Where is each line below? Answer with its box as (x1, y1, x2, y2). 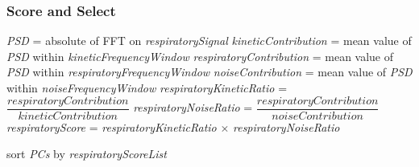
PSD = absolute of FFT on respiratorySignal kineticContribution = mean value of (6, 32, 412, 49)
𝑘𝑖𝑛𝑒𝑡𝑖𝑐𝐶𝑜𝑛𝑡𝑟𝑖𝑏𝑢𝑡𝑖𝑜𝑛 (18, 110, 118, 122)
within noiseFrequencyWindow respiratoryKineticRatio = (6, 79, 288, 96)
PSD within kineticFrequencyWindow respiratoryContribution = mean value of (6, 47, 394, 64)
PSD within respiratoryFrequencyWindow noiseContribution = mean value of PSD (6, 63, 413, 80)
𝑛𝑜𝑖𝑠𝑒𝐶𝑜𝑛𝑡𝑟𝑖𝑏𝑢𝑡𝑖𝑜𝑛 (272, 110, 363, 122)
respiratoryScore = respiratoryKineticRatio (6, 118, 217, 135)
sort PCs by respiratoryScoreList (6, 145, 167, 162)
